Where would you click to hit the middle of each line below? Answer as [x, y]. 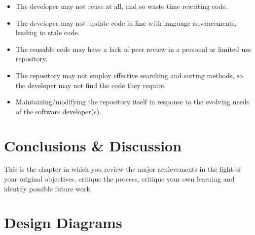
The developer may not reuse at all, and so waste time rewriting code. [122, 6]
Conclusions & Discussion [93, 145]
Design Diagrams [63, 222]
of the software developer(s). [58, 111]
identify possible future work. [48, 188]
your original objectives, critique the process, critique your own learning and [119, 179]
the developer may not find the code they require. [91, 85]
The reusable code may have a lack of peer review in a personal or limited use [133, 49]
